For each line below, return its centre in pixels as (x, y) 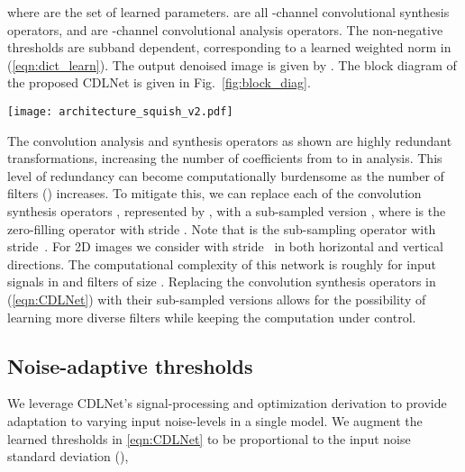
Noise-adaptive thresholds (130, 365)
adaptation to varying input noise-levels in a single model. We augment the (215, 420)
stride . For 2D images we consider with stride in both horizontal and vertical (225, 246)
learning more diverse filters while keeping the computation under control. (212, 317)
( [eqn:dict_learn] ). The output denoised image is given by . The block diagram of (232, 64)
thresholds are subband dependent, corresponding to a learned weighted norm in (229, 47)
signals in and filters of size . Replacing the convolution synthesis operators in (222, 281)
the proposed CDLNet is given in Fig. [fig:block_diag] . (159, 82)
